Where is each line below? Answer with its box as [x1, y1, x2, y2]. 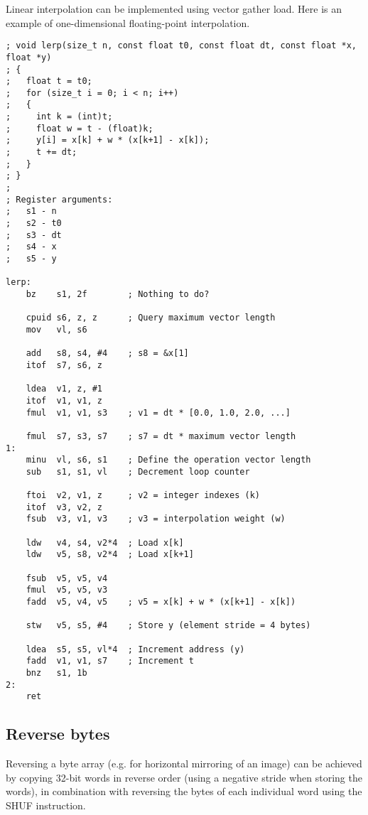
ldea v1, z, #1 [26, 384, 103, 394]
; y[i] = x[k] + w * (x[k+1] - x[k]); [6, 135, 210, 146]
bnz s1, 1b [26, 667, 87, 678]
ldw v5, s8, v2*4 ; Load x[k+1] [26, 549, 194, 560]
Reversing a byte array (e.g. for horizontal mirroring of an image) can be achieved [6, 756, 362, 771]
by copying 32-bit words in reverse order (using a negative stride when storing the [6, 770, 362, 784]
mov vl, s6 [26, 324, 87, 335]
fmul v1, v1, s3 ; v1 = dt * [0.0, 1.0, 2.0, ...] [26, 407, 291, 418]
